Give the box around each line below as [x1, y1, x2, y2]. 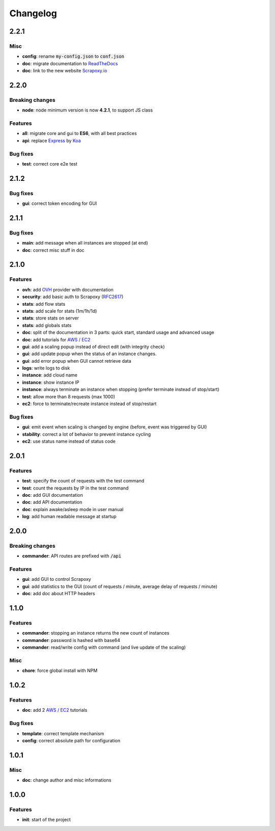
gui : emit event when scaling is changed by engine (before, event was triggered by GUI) [22, 424, 207, 430]
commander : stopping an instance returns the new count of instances [22, 630, 170, 636]
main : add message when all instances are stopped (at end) [22, 240, 148, 246]
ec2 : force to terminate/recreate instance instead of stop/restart [22, 400, 157, 407]
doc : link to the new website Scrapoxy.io [22, 68, 107, 74]
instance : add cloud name [22, 372, 78, 378]
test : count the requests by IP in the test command [22, 485, 129, 491]
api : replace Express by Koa [22, 138, 81, 144]
